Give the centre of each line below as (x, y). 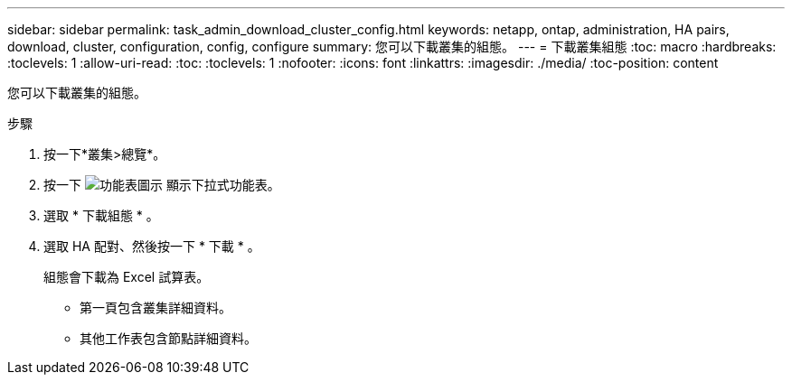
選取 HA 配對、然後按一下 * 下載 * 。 (152, 246)
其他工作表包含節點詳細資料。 (168, 338)
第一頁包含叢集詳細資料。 (156, 307)
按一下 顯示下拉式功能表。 (162, 185)
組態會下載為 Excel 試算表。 (127, 277)
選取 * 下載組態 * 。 (101, 215)
